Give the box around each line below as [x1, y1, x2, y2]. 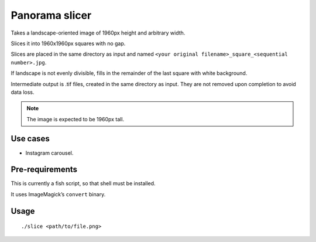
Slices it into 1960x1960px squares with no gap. [11, 40, 126, 47]
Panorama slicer [11, 9, 92, 22]
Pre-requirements [11, 165, 78, 175]
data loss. [11, 88, 35, 96]
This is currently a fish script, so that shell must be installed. [11, 180, 156, 187]
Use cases [11, 134, 50, 144]
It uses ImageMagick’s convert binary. [11, 190, 106, 197]
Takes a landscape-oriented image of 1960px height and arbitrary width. [11, 29, 186, 36]
